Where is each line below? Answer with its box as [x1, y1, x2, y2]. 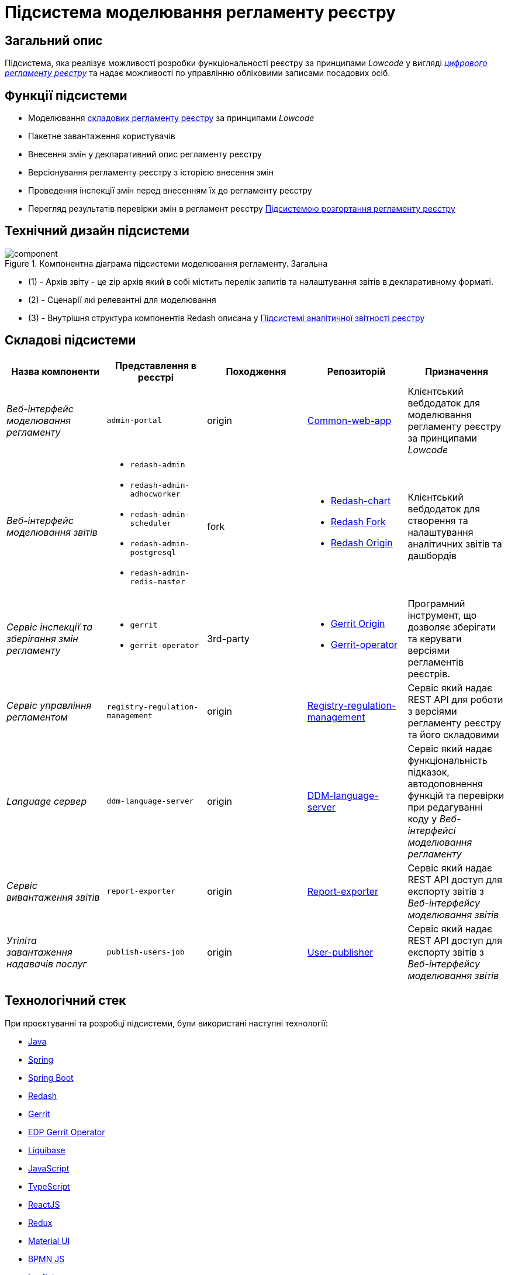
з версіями [407, 705, 457, 717]
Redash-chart [330, 495, 391, 507]
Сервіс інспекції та [6, 621, 93, 633]
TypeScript [28, 1181, 70, 1191]
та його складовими [407, 728, 499, 740]
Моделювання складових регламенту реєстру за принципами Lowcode [28, 113, 315, 123]
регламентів [407, 656, 464, 668]
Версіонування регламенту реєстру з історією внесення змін [28, 167, 274, 178]
